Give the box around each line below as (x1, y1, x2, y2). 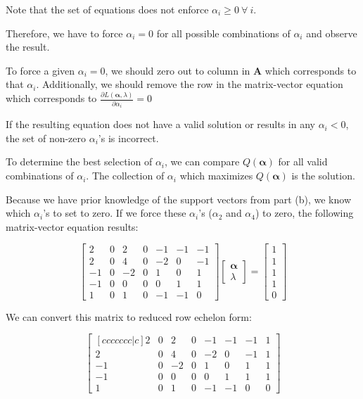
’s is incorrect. (98, 130, 159, 145)
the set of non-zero (6, 130, 87, 145)
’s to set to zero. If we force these (43, 205, 186, 220)
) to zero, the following (255, 205, 354, 220)
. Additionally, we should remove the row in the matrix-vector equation (36, 77, 343, 91)
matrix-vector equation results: (6, 219, 139, 234)
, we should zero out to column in (105, 63, 250, 77)
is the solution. (291, 168, 355, 183)
